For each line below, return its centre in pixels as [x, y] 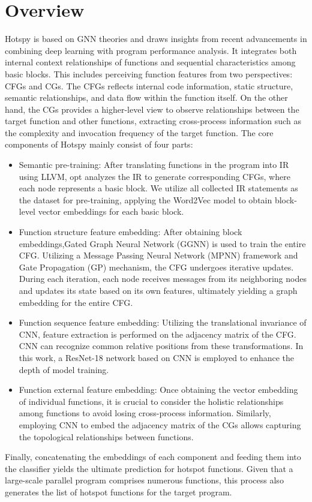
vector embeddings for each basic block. [111, 211]
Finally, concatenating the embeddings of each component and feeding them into [153, 457]
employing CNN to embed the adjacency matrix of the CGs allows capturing [160, 424]
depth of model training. [64, 369]
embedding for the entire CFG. [76, 302]
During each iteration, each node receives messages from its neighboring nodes [163, 279]
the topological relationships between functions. [106, 436]
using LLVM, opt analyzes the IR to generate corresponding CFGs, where [154, 176]
